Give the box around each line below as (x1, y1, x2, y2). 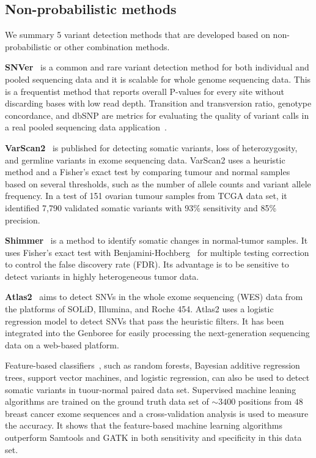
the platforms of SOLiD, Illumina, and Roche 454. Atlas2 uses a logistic (5, 302, 274, 315)
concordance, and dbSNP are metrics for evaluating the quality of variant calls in (5, 108, 309, 121)
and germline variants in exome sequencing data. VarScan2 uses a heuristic (5, 153, 285, 166)
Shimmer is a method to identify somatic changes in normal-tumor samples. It (5, 234, 308, 247)
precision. (5, 213, 40, 226)
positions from (238, 395, 292, 408)
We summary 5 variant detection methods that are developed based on (5, 28, 270, 41)
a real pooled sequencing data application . (5, 121, 167, 133)
